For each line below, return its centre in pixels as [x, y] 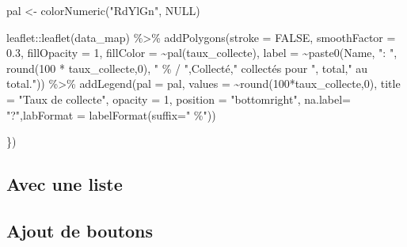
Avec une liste [65, 184]
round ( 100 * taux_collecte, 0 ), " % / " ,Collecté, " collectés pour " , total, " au [187, 68]
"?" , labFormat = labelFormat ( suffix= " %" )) [111, 114]
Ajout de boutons [80, 230]
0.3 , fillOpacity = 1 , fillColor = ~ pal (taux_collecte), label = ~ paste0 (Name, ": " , [202, 53]
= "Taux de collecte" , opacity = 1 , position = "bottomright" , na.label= [179, 99]
